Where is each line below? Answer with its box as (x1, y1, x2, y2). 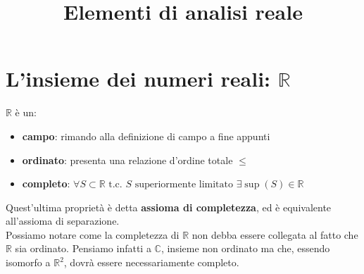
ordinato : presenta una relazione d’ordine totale (22, 152, 233, 167)
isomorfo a (6, 255, 51, 270)
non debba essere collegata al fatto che (192, 227, 358, 242)
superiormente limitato (134, 180, 233, 190)
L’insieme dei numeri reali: (6, 64, 271, 93)
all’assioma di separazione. (6, 213, 120, 228)
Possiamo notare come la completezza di (6, 227, 180, 242)
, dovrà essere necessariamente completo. (63, 255, 239, 270)
